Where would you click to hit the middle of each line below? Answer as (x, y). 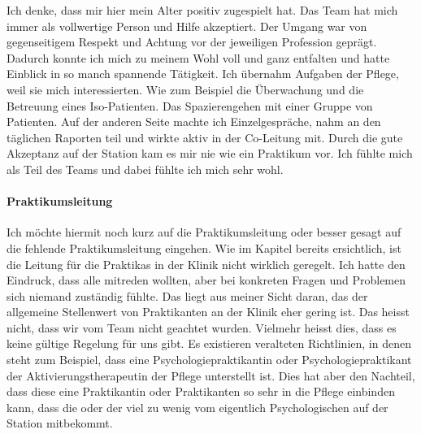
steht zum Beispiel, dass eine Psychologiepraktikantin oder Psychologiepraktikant (209, 360)
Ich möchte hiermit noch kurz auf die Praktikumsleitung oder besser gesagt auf (204, 232)
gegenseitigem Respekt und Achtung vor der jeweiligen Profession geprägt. (192, 42)
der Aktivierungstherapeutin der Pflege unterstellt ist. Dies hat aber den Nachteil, (211, 375)
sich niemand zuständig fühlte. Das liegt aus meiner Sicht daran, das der (187, 295)
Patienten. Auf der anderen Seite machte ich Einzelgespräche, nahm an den (194, 122)
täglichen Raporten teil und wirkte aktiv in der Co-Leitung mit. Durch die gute (205, 137)
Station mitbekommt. (60, 423)
